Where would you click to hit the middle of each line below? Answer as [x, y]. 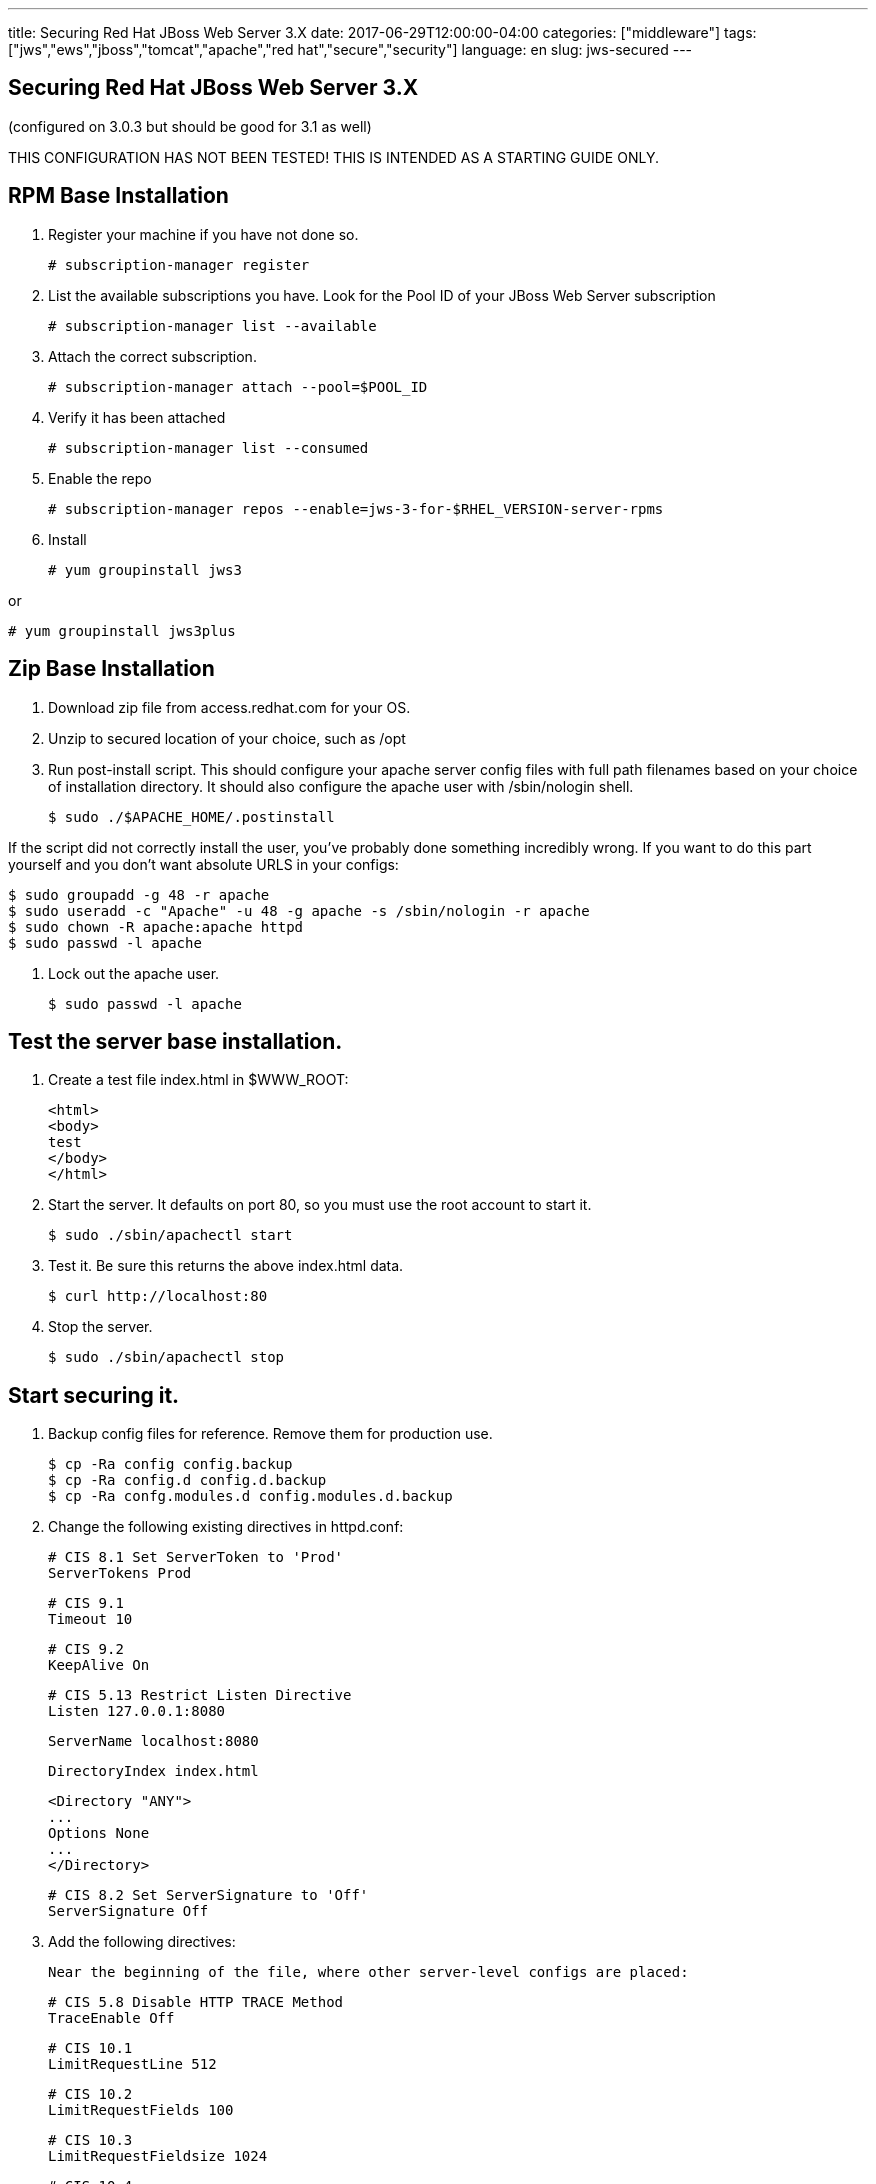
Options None [99, 1833]
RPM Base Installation [118, 196]
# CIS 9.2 [86, 1649]
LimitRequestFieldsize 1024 [158, 2156]
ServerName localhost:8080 [153, 1741]
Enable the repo [100, 478]
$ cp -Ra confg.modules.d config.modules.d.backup [250, 1496]
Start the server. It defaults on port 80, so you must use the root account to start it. [320, 1205]
